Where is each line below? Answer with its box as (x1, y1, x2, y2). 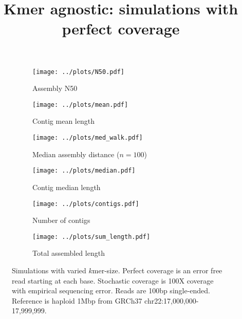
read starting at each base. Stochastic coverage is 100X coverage (12, 275, 214, 286)
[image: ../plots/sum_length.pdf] (32, 233, 151, 240)
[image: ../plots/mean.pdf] (32, 101, 128, 108)
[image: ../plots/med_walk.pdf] (32, 134, 143, 142)
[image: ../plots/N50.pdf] (32, 68, 124, 76)
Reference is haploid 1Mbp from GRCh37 (12, 295, 142, 306)
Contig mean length (32, 116, 95, 126)
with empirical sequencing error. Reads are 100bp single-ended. (12, 285, 211, 296)
